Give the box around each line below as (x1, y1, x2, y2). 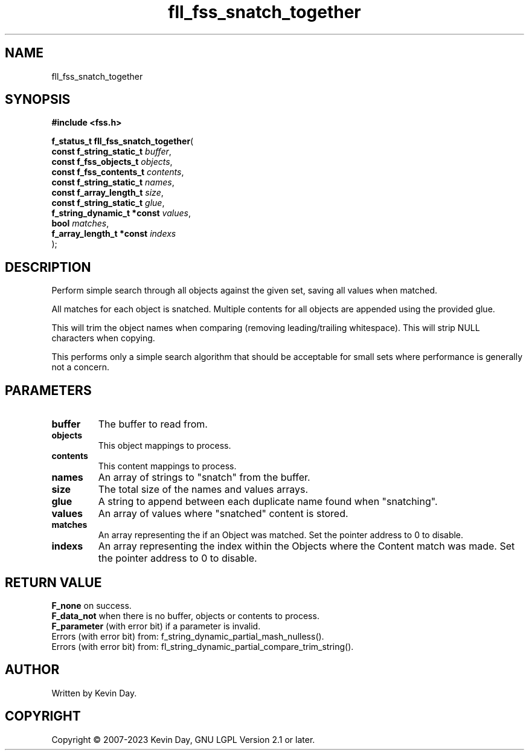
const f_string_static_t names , (51, 177, 175, 188)
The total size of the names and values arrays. (98, 483, 309, 496)
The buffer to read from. (98, 418, 208, 431)
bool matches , (51, 218, 109, 229)
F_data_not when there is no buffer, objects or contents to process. (51, 610, 319, 621)
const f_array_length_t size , (51, 187, 164, 198)
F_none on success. (51, 600, 132, 611)
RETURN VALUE (5, 574, 102, 590)
